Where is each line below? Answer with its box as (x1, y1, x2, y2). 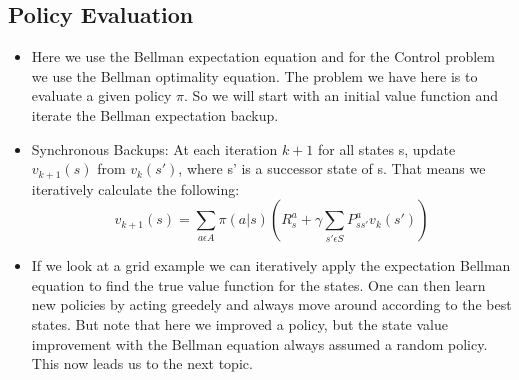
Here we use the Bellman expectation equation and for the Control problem (31, 46, 495, 67)
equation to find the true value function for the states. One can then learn (31, 274, 486, 295)
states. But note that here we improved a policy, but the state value (31, 314, 448, 334)
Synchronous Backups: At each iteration (31, 138, 278, 159)
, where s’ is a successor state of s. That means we (178, 158, 486, 179)
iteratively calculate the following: (31, 178, 240, 199)
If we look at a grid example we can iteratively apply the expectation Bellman (31, 255, 511, 276)
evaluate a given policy (31, 85, 172, 106)
